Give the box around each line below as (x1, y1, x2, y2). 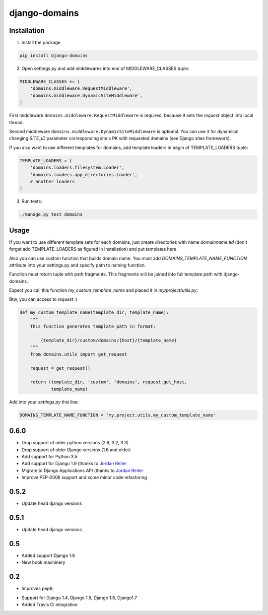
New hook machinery (21, 559, 66, 565)
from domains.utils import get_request (30, 351, 128, 357)
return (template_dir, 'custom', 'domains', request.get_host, (30, 379, 188, 385)
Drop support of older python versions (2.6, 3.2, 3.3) (21, 440, 129, 446)
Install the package (21, 40, 61, 46)
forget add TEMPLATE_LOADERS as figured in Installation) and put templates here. (9, 246, 178, 252)
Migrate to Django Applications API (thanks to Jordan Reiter (21, 467, 143, 474)
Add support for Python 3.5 (21, 454, 78, 460)
